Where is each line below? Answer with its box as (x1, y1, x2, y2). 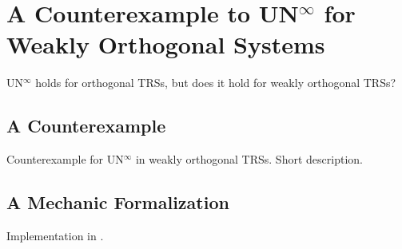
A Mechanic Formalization (6, 190, 229, 215)
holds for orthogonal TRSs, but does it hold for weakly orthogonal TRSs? (35, 74, 396, 91)
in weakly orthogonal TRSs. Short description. (135, 151, 363, 168)
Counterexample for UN (6, 151, 124, 168)
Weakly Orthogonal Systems (6, 28, 325, 61)
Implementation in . (6, 227, 104, 243)
